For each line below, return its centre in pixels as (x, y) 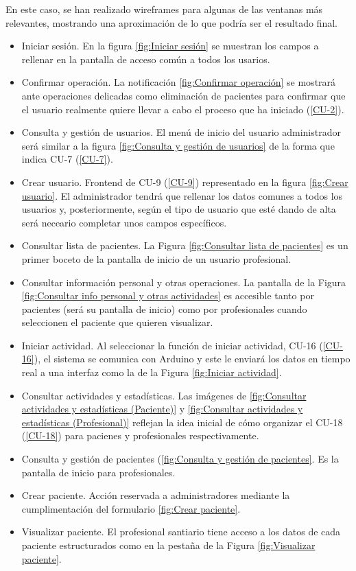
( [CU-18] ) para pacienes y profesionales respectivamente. (140, 435)
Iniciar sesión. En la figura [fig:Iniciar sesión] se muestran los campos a (170, 46)
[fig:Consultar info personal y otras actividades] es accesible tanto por (168, 295)
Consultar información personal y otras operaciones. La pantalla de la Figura (184, 282)
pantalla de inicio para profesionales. (98, 472)
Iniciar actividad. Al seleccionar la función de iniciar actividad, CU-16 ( (172, 345)
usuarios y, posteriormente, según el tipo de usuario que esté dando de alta (179, 209)
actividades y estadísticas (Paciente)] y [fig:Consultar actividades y (162, 409)
